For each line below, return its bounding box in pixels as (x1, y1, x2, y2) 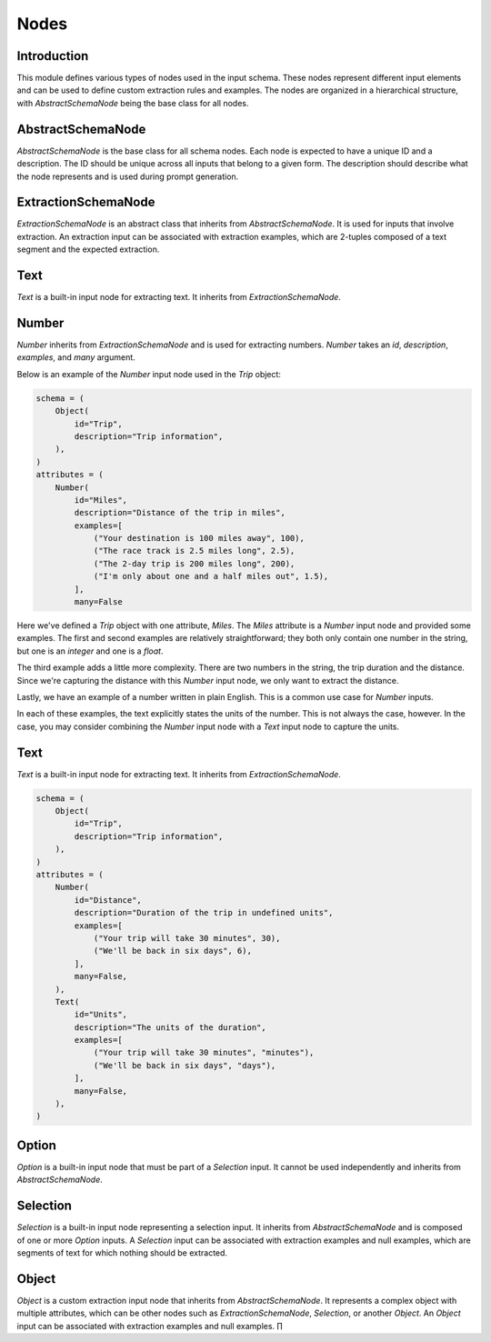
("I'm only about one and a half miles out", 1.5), (93, 571, 329, 582)
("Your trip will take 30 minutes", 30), (93, 933, 281, 943)
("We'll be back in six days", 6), (93, 946, 252, 956)
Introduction (16, 48, 89, 64)
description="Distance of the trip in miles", (74, 507, 286, 518)
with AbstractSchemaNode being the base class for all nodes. (16, 97, 249, 108)
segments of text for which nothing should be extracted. (16, 1247, 227, 1258)
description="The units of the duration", (74, 1022, 267, 1032)
